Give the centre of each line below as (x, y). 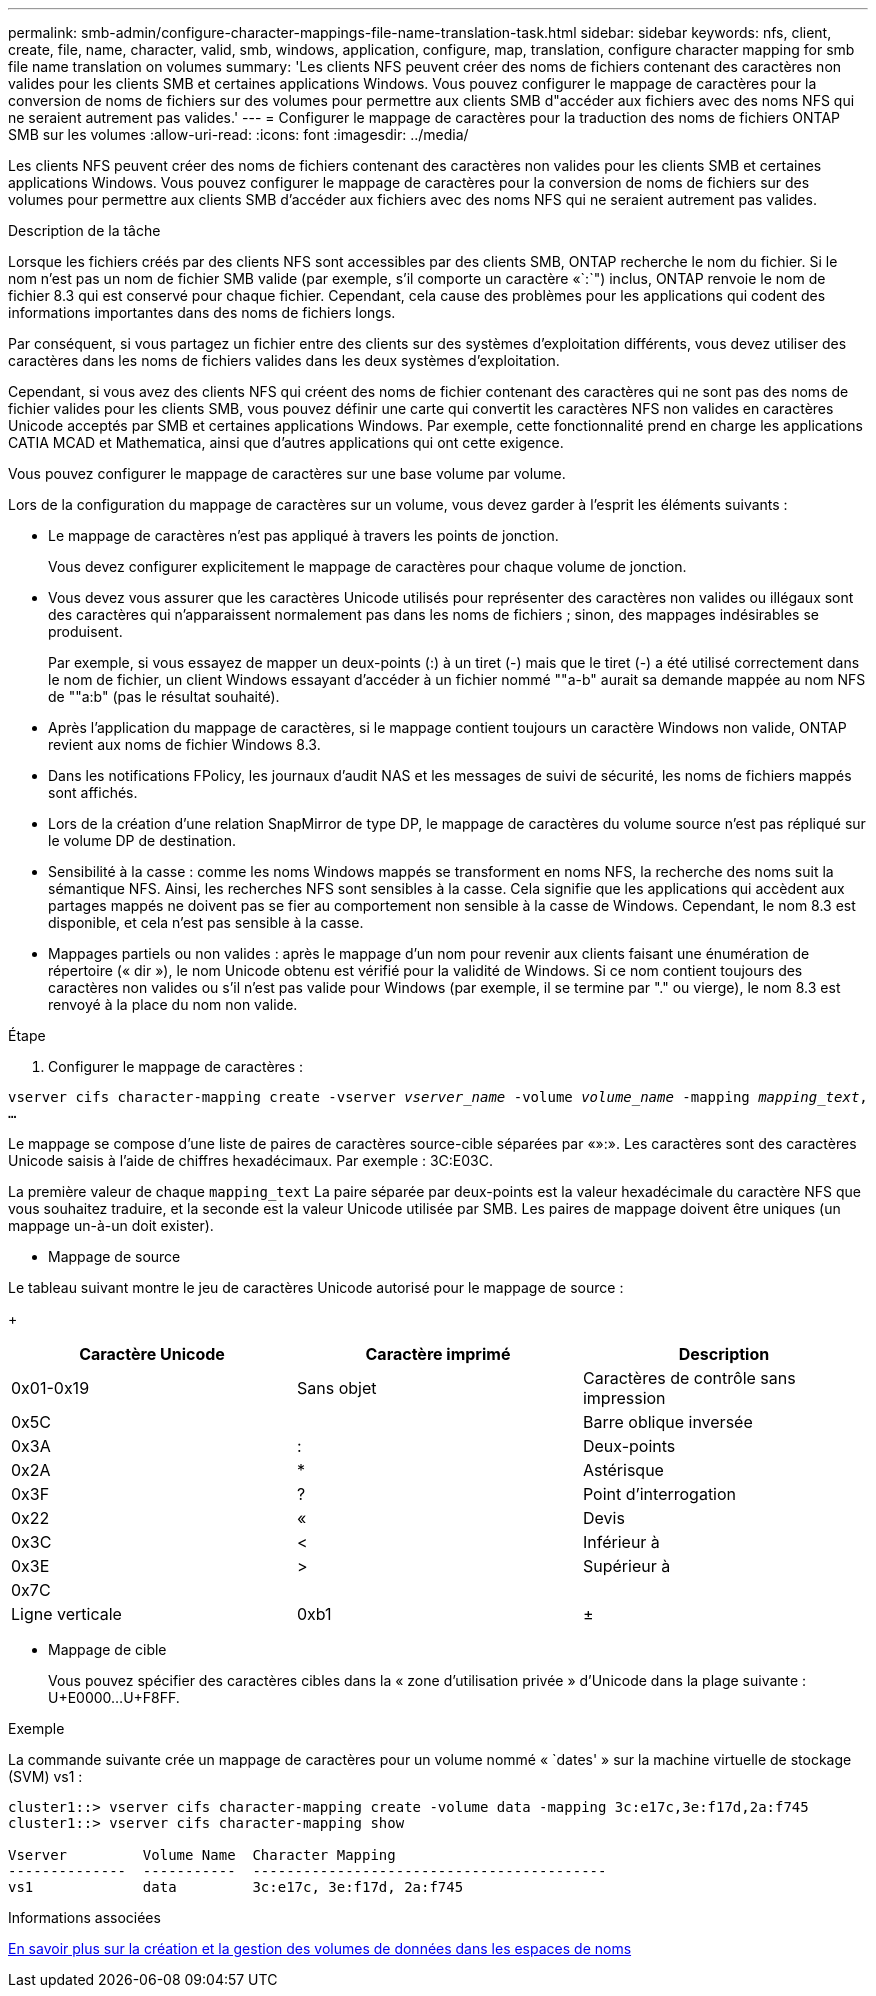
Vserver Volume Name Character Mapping (202, 1855)
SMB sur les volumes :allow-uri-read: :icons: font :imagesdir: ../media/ (238, 134)
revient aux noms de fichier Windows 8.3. (184, 744)
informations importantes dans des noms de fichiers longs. (202, 312)
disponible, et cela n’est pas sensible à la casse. (206, 922)
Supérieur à (626, 1566)
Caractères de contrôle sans (689, 1378)
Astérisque (623, 1470)
